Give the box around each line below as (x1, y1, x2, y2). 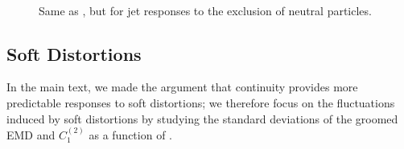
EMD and (6, 126, 56, 143)
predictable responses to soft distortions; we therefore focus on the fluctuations (6, 94, 395, 111)
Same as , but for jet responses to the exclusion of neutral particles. (39, 2, 372, 18)
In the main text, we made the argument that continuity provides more (6, 79, 358, 95)
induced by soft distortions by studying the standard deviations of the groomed (6, 110, 398, 127)
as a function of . (89, 126, 172, 143)
